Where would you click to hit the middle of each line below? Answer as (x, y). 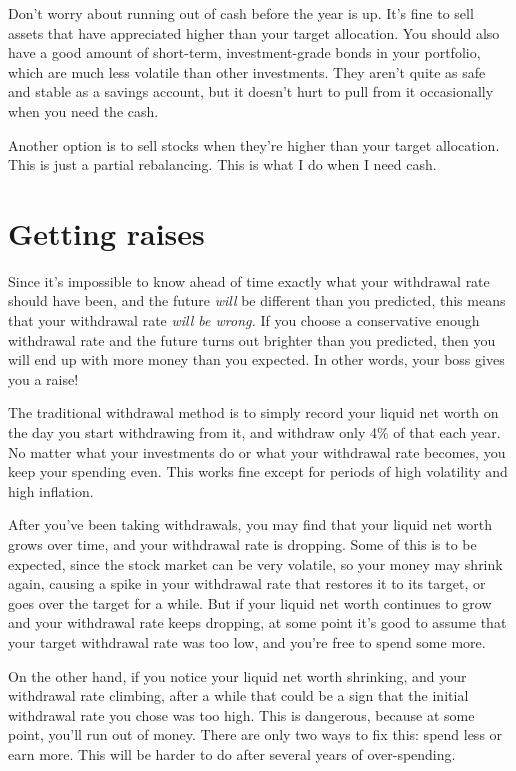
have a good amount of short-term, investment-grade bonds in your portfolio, (244, 52)
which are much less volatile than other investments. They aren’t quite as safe (247, 71)
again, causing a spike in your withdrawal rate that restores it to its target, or (247, 583)
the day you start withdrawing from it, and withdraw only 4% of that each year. (254, 432)
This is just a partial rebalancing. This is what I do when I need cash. (222, 164)
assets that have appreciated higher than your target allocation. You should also (254, 32)
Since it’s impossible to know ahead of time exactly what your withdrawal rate (249, 280)
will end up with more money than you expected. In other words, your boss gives (256, 359)
